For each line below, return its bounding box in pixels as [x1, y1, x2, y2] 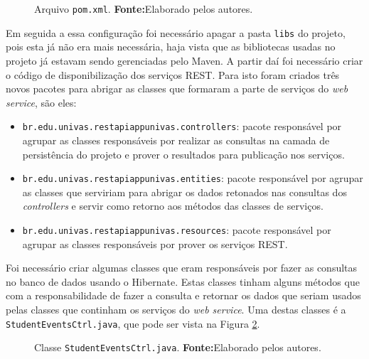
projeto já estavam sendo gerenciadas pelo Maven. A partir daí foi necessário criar [6, 53, 363, 68]
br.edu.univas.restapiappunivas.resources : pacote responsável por [22, 222, 331, 237]
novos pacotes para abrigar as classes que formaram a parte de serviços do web [6, 81, 348, 96]
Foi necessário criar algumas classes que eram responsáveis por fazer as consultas [6, 260, 358, 275]
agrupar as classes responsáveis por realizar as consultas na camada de [22, 132, 330, 147]
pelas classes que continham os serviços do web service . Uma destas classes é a [6, 302, 346, 316]
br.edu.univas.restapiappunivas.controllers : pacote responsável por [22, 119, 342, 134]
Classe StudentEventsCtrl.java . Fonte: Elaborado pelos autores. [34, 340, 321, 355]
